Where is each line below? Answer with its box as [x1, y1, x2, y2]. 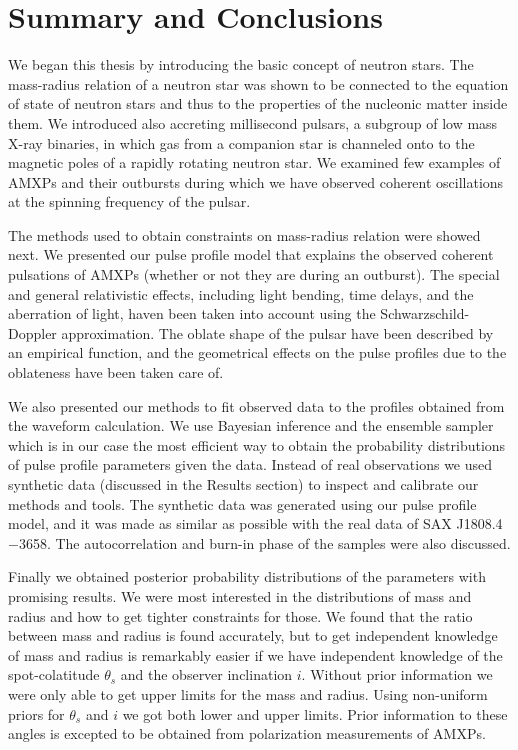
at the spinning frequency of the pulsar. [8, 191, 251, 212]
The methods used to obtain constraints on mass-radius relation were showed [8, 224, 481, 245]
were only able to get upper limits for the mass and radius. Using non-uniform [8, 683, 488, 704]
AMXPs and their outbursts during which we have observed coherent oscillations [8, 171, 504, 192]
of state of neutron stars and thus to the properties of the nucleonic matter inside [8, 93, 508, 114]
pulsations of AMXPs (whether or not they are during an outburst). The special [8, 264, 500, 285]
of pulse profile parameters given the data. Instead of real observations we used [8, 454, 493, 475]
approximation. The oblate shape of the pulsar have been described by [61, 322, 494, 343]
